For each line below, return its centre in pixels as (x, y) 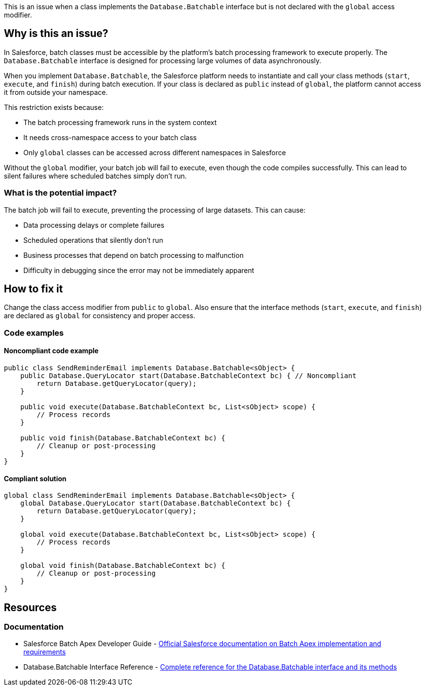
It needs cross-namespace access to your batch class (110, 137)
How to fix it (34, 289)
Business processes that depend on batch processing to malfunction (133, 255)
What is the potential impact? (61, 193)
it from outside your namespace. (56, 92)
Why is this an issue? (56, 34)
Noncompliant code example (51, 351)
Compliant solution (35, 478)
